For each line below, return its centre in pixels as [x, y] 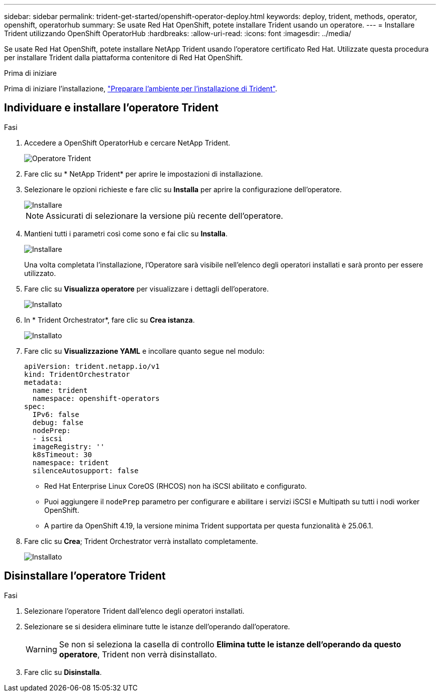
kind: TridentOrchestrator [77, 374]
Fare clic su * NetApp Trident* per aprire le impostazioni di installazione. [144, 174]
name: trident [60, 390]
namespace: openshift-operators [96, 398]
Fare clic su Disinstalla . [63, 672]
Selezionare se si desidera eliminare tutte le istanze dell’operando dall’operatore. [157, 626]
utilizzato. [40, 273]
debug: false [58, 422]
